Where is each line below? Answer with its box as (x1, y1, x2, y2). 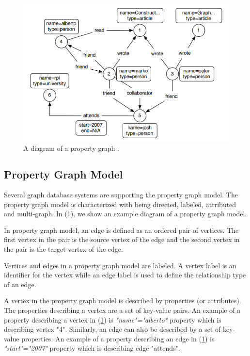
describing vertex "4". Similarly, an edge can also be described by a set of (4, 324, 221, 334)
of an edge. (4, 279, 36, 289)
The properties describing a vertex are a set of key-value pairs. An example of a (4, 305, 241, 315)
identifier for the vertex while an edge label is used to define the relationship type (4, 270, 246, 280)
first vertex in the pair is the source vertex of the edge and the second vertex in (4, 234, 240, 244)
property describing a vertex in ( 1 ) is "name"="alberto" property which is (4, 314, 221, 324)
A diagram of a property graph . (23, 143, 120, 153)
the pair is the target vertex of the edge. (4, 243, 123, 254)
